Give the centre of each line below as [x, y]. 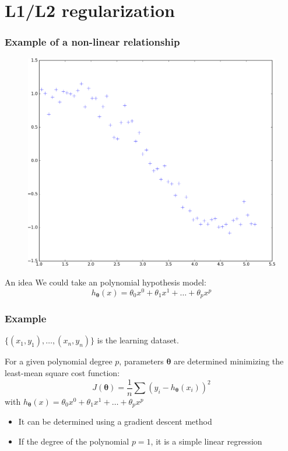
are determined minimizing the [229, 361]
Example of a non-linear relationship [92, 42]
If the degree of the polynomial [74, 441]
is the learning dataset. [138, 340]
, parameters [141, 361]
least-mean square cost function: [62, 372]
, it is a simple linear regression [206, 441]
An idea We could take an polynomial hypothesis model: [106, 282]
